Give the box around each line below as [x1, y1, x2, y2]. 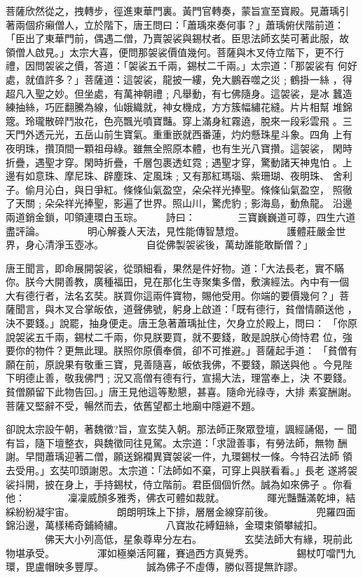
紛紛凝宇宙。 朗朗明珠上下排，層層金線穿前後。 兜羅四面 [15, 504, 356, 518]
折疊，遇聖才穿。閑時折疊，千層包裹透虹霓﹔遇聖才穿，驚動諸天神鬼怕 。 [6, 154, 343, 169]
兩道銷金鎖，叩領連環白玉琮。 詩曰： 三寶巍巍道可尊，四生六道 [6, 209, 356, 224]
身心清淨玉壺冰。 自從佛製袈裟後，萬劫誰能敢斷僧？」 [25, 237, 313, 252]
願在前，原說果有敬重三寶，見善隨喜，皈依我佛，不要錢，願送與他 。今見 [6, 356, 343, 371]
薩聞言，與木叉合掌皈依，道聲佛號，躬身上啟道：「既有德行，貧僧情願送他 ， [6, 302, 357, 316]
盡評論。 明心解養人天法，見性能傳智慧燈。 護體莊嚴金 [6, 223, 336, 238]
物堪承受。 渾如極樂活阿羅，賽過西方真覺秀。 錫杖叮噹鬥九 [6, 545, 356, 560]
